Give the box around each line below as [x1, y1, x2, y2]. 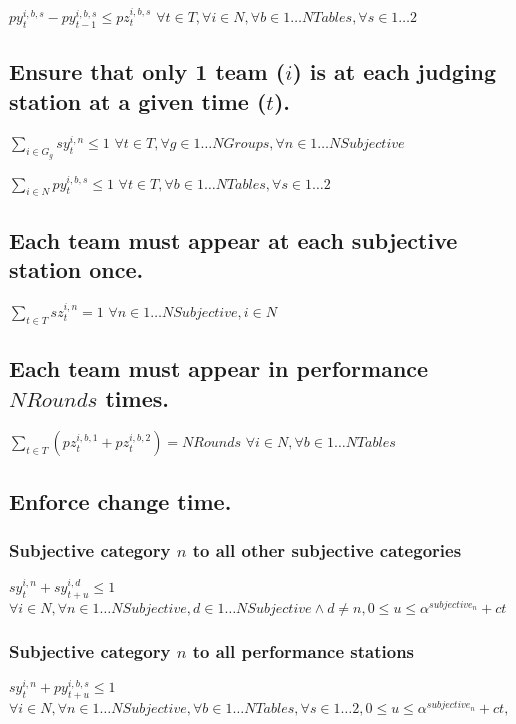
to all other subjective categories [192, 538, 462, 563]
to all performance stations [192, 638, 415, 663]
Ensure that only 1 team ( [9, 56, 286, 87]
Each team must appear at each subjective [9, 224, 458, 255]
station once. [9, 254, 144, 285]
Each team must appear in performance [9, 353, 429, 384]
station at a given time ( [9, 85, 267, 116]
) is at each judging [292, 56, 497, 87]
